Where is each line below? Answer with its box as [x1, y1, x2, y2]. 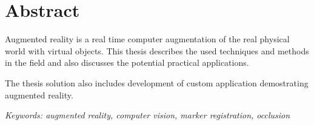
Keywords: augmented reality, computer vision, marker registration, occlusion [5, 109, 290, 121]
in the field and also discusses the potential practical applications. [5, 56, 249, 69]
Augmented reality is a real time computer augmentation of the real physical [5, 33, 290, 45]
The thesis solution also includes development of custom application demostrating [5, 76, 309, 89]
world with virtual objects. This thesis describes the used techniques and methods [5, 44, 309, 57]
